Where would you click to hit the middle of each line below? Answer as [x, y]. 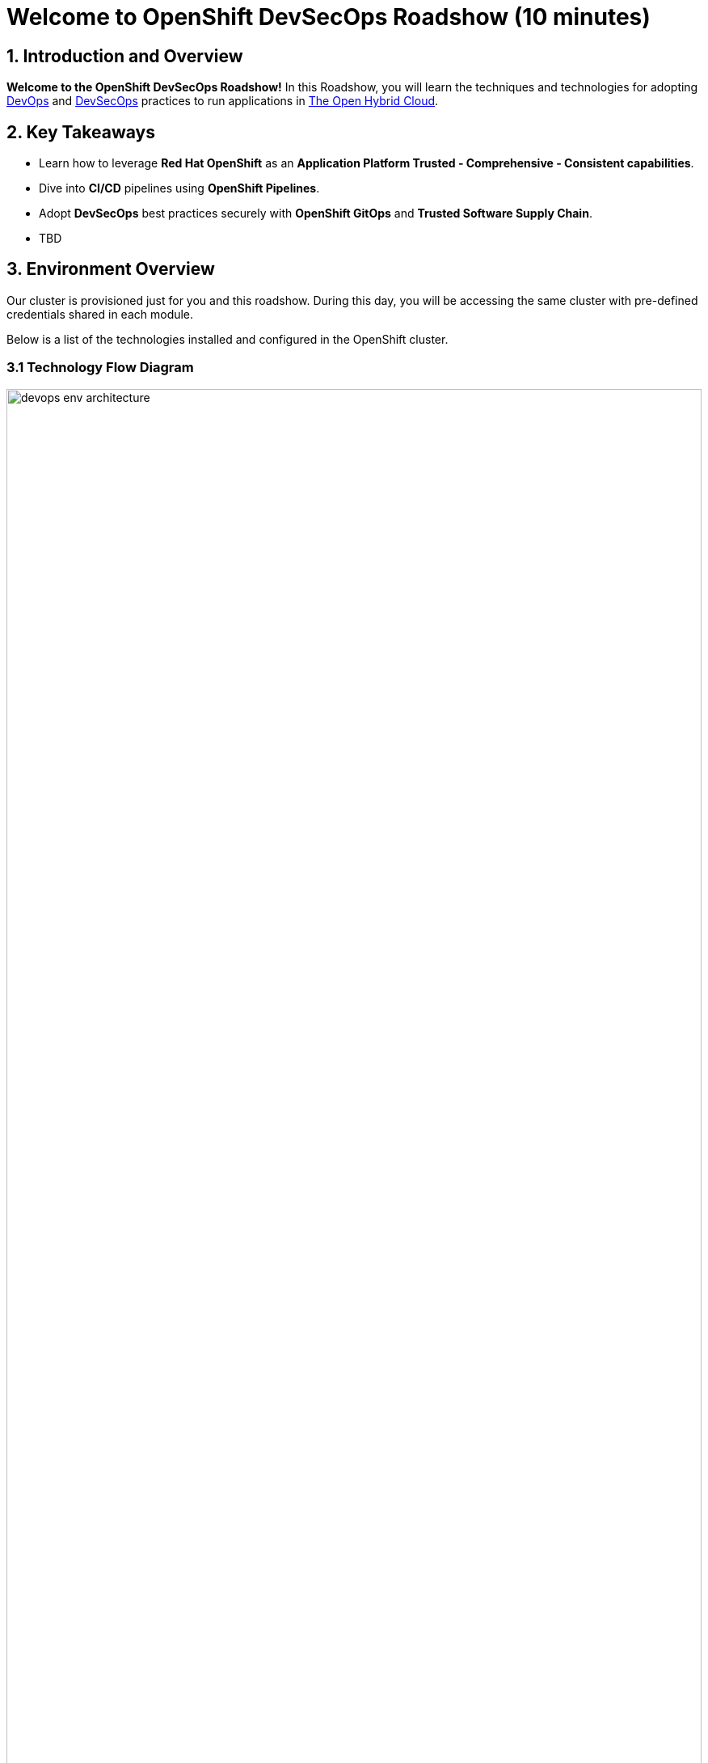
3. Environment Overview [111, 269]
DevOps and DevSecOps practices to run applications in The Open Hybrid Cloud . [223, 101]
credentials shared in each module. [100, 314]
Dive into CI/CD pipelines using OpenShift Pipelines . [179, 188]
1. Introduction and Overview [125, 56]
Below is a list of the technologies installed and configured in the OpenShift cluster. [228, 339]
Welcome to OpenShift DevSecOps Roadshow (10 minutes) [329, 17]
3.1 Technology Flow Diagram [100, 368]
